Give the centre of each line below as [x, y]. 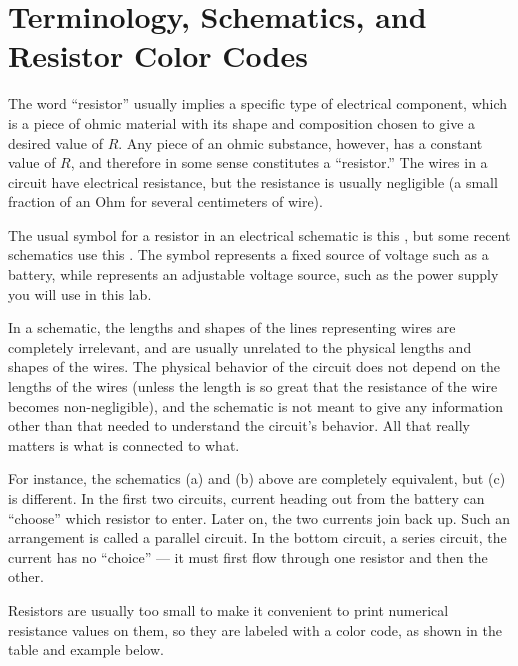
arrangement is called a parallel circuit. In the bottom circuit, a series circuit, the [257, 537]
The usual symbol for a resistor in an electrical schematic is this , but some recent [259, 234]
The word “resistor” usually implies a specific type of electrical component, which [258, 103]
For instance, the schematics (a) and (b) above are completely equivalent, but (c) [257, 478]
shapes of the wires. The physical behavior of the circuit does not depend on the [254, 366]
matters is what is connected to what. [124, 444]
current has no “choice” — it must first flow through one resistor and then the [248, 556]
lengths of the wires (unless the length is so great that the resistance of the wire [253, 386]
